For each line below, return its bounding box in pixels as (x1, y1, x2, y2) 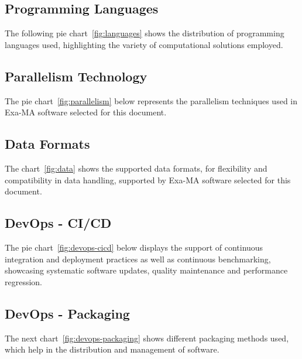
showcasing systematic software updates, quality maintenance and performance (5, 264, 288, 276)
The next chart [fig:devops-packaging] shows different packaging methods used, (5, 331, 289, 344)
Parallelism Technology (5, 67, 147, 85)
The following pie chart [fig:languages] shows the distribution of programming (5, 27, 284, 39)
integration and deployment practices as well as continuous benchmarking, (5, 252, 271, 265)
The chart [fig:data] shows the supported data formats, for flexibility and (5, 162, 267, 174)
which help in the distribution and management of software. (5, 343, 219, 355)
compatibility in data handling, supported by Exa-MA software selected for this (5, 173, 291, 186)
